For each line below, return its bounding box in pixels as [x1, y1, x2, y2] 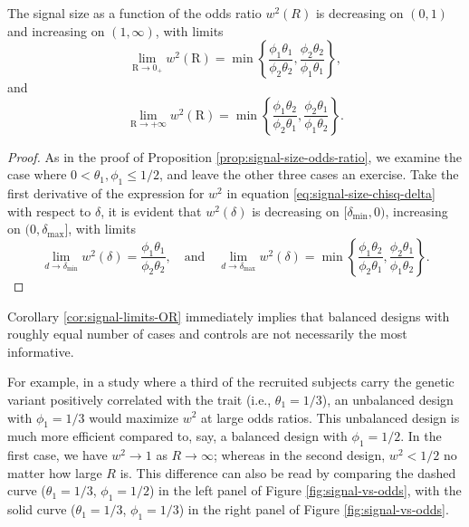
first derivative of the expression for [7, 184, 205, 203]
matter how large [7, 463, 102, 482]
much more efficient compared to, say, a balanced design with [7, 426, 348, 446]
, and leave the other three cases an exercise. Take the [158, 165, 459, 184]
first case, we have [7, 446, 108, 465]
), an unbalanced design [321, 389, 454, 408]
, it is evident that [100, 201, 202, 220]
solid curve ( [7, 500, 76, 519]
